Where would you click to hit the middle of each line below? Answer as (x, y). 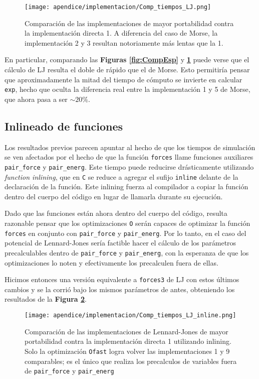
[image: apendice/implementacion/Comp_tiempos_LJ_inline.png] (131, 315)
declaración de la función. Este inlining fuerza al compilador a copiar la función (126, 186)
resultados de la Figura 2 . (46, 299)
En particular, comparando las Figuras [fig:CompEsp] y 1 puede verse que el (127, 59)
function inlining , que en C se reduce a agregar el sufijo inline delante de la (121, 176)
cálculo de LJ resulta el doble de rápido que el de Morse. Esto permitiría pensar (127, 70)
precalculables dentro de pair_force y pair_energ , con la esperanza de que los (127, 252)
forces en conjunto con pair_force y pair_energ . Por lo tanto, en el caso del (125, 233)
